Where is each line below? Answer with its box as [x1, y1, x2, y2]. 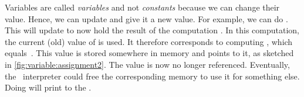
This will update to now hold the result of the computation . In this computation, [5, 24, 299, 36]
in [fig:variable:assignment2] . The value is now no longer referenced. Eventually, [5, 58, 290, 70]
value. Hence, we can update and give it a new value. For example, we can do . [5, 12, 288, 25]
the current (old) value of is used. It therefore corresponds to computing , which [5, 35, 293, 47]
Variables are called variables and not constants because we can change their [5, 1, 280, 13]
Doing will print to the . [5, 81, 92, 93]
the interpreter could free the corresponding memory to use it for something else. [5, 70, 300, 82]
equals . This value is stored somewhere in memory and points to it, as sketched [5, 47, 294, 59]
